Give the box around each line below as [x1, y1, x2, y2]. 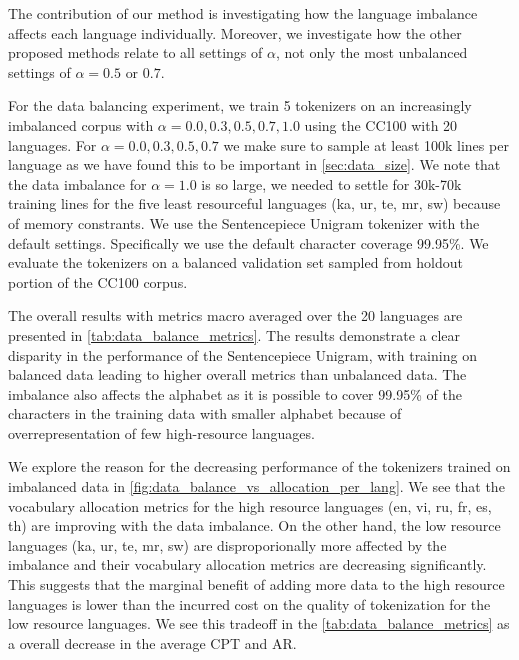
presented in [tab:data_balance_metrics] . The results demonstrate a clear [8, 324, 461, 345]
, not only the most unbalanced [275, 42, 468, 63]
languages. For [8, 134, 97, 155]
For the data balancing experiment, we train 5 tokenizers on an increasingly [8, 95, 472, 116]
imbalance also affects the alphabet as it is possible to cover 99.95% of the [8, 383, 462, 404]
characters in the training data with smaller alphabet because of [8, 403, 402, 424]
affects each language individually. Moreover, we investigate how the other [8, 22, 462, 43]
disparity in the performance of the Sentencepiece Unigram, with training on [8, 344, 477, 365]
